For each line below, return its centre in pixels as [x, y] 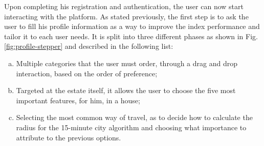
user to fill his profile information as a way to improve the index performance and [132, 26]
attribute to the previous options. [69, 137]
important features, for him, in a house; [78, 100]
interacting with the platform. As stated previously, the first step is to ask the [126, 16]
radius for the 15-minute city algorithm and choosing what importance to [131, 127]
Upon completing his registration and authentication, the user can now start [124, 6]
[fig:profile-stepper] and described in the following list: [89, 46]
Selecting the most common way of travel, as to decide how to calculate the [134, 117]
